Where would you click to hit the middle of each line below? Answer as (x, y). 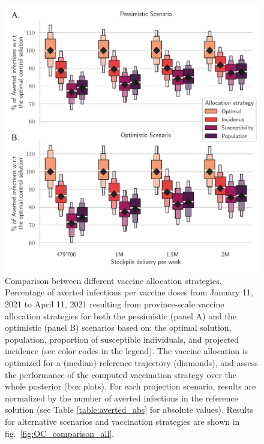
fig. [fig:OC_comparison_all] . (60, 433)
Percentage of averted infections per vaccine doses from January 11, (129, 292)
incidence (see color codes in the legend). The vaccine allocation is (127, 351)
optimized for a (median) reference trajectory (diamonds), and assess (131, 362)
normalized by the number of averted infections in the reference (121, 398)
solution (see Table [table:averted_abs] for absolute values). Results (129, 410)
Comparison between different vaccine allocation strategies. (113, 280)
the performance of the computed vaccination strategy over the (121, 374)
